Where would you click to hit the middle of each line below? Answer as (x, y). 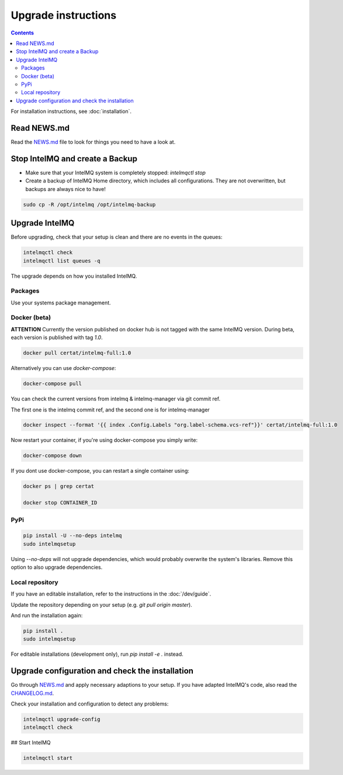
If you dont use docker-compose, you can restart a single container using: (100, 471)
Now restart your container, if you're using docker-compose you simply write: (104, 440)
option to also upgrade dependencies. (57, 568)
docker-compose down (52, 456)
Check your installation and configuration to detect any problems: (90, 704)
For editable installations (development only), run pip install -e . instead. (97, 654)
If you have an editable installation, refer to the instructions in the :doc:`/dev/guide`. (111, 594)
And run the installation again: (47, 615)
